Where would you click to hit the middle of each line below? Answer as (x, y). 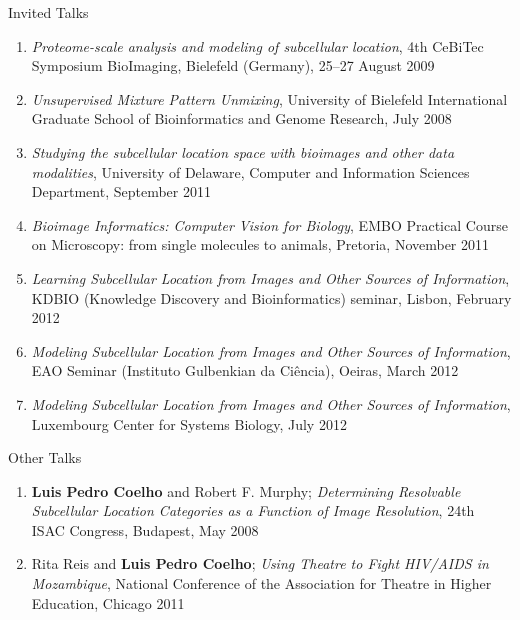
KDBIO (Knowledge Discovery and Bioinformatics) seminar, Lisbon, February (271, 297)
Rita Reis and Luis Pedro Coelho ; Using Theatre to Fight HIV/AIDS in (260, 563)
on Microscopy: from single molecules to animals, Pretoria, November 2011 (260, 244)
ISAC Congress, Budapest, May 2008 (145, 529)
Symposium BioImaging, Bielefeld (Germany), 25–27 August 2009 (233, 65)
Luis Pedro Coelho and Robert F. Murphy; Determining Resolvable (246, 490)
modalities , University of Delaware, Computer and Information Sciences (250, 171)
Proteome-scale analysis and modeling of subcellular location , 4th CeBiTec (257, 45)
